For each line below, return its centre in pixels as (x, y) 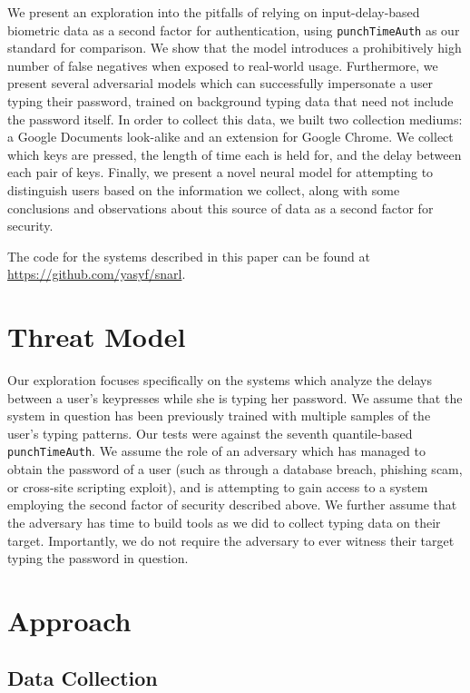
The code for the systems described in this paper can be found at (189, 256)
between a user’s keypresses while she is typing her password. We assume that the (235, 397)
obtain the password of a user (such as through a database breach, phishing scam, (235, 469)
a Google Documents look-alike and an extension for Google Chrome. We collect (230, 137)
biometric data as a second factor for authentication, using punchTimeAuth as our (234, 30)
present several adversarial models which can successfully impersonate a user (220, 83)
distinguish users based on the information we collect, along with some (204, 190)
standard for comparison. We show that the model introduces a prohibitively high (235, 48)
